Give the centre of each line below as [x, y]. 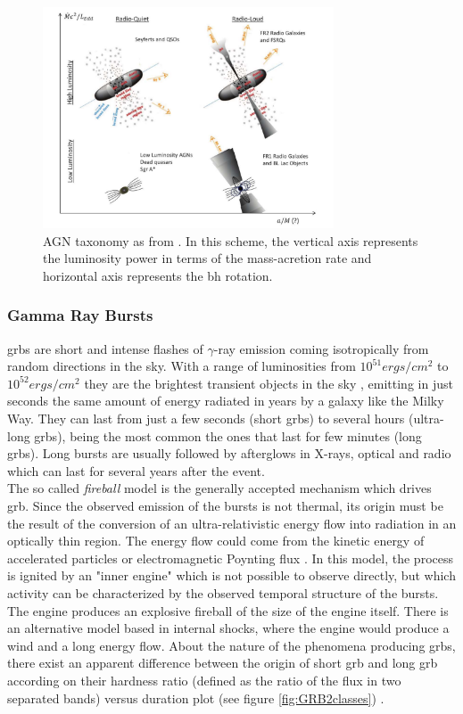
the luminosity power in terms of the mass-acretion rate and [207, 258]
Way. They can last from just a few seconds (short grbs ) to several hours [206, 418]
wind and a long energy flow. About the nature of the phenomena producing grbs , [231, 645]
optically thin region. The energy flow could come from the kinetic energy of [216, 541]
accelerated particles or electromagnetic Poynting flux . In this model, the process [230, 558]
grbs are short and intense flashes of [105, 348]
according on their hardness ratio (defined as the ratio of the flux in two [204, 680]
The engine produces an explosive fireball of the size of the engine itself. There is [228, 610]
